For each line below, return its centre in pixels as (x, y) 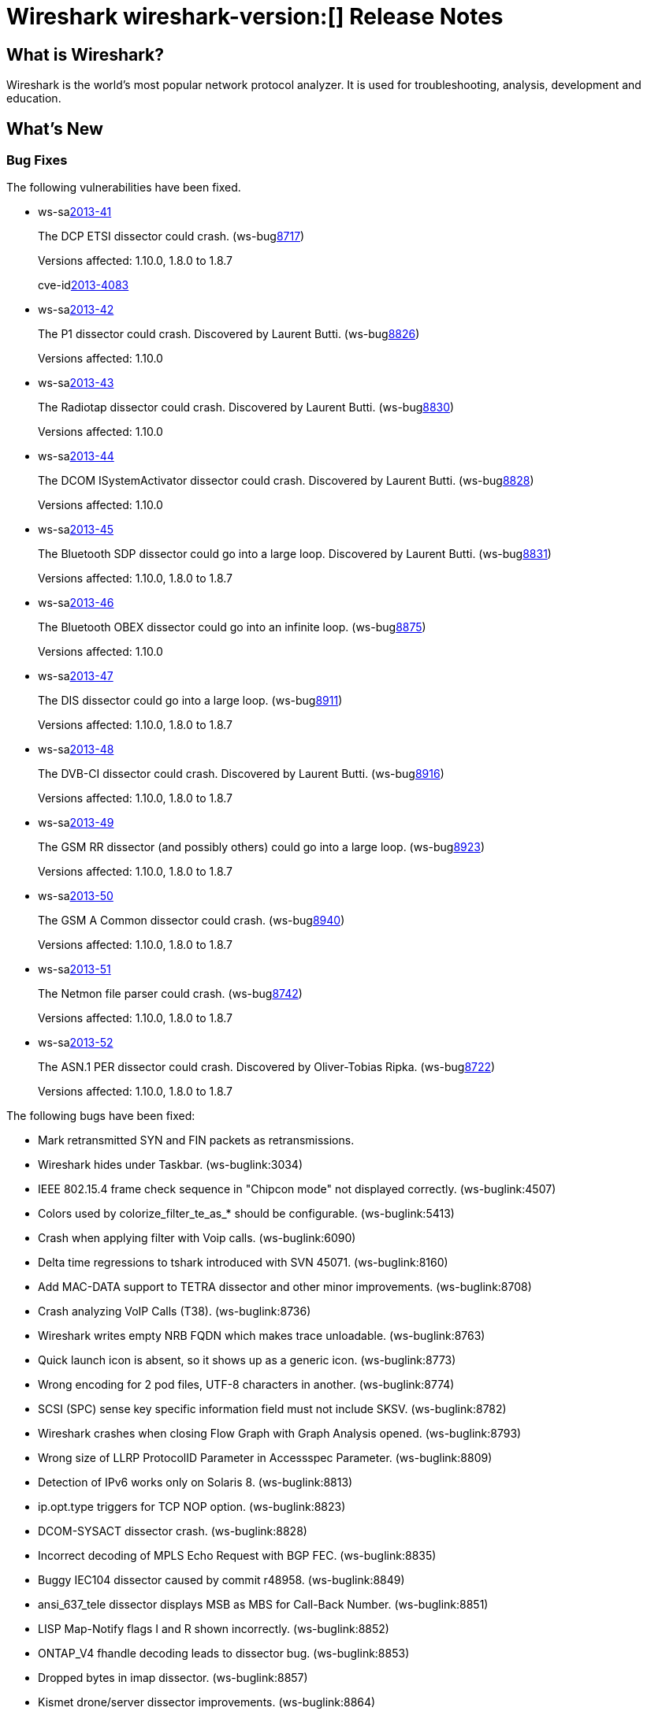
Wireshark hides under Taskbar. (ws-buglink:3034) (171, 1165)
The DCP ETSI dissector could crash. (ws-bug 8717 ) (171, 236)
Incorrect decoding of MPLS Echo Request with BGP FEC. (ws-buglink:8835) (237, 1556)
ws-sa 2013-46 (76, 603)
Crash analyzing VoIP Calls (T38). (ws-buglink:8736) (175, 1311)
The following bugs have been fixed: (101, 1116)
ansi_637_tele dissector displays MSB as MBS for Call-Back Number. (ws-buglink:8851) (263, 1605)
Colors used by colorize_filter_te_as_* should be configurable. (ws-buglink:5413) (246, 1214)
